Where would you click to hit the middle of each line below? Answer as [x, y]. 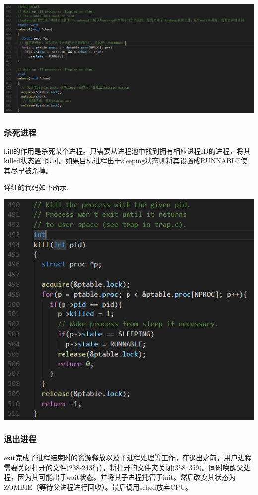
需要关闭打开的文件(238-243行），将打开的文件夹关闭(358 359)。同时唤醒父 [124, 467]
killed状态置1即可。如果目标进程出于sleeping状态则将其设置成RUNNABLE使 [126, 160]
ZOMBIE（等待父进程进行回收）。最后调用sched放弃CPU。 [98, 486]
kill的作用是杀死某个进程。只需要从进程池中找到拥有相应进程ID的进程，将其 [127, 151]
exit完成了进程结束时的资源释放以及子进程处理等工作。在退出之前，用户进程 [128, 458]
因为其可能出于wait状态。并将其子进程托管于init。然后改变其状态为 [127, 477]
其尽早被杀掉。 [28, 170]
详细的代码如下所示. [36, 187]
